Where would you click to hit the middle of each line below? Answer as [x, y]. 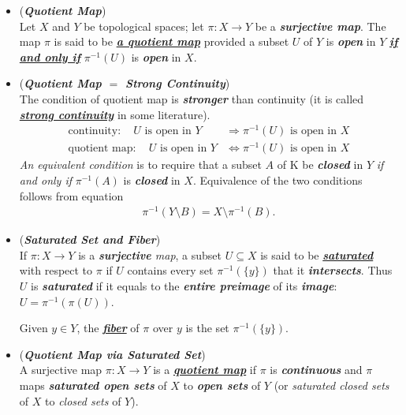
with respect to [56, 270]
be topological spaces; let [144, 26]
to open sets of [222, 385]
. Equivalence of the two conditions [277, 179]
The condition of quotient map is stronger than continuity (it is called [192, 98]
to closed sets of [83, 400]
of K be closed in [320, 165]
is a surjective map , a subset [150, 254]
